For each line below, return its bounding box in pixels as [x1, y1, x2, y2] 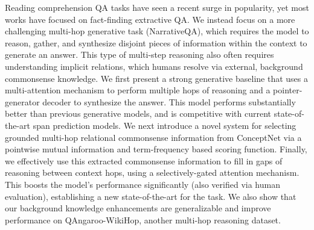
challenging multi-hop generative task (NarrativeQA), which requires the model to [5, 25, 309, 37]
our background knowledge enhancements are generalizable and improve [5, 202, 271, 214]
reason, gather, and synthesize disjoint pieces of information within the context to [5, 36, 307, 49]
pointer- [273, 84, 303, 96]
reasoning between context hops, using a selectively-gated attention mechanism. [5, 166, 300, 179]
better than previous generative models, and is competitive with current [5, 107, 272, 120]
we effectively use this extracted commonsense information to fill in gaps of [5, 154, 283, 167]
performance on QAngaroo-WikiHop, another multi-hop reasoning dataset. [5, 213, 281, 226]
